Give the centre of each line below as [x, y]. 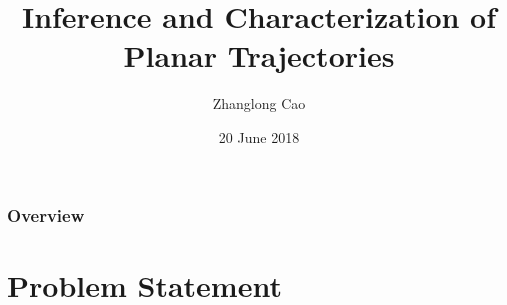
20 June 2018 [259, 136]
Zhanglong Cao [259, 103]
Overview [46, 214]
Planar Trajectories [259, 55]
